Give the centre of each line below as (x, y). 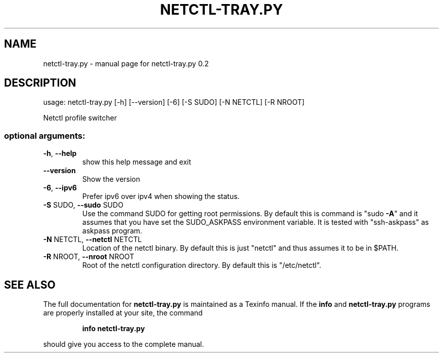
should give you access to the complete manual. (124, 344)
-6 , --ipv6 (60, 188)
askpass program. (112, 231)
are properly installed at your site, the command (123, 313)
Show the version (111, 179)
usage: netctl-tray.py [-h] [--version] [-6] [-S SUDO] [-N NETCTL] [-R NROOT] (174, 102)
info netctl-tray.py (114, 329)
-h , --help (60, 153)
